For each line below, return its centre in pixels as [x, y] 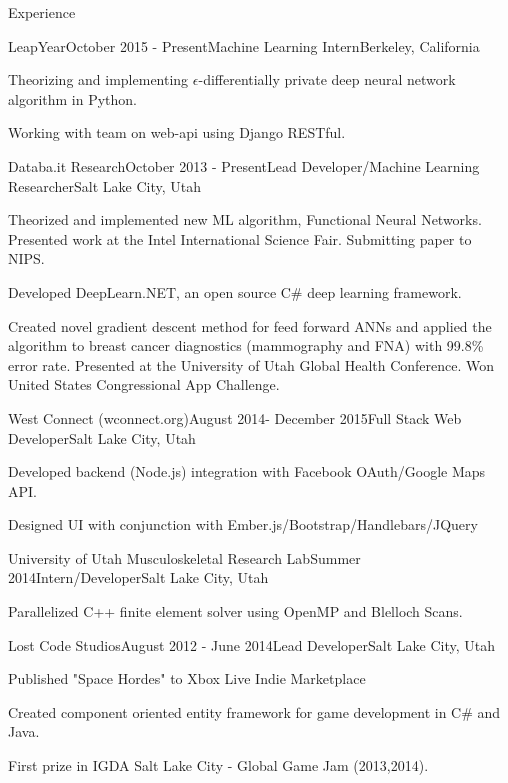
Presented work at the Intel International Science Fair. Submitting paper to [240, 238]
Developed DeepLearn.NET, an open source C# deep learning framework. [235, 291]
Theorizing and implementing [98, 79]
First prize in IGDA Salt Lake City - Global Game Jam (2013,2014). [218, 765]
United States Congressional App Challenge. [144, 384]
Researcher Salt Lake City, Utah [105, 185]
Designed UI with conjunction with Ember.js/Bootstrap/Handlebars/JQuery [243, 524]
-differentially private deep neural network [327, 79]
